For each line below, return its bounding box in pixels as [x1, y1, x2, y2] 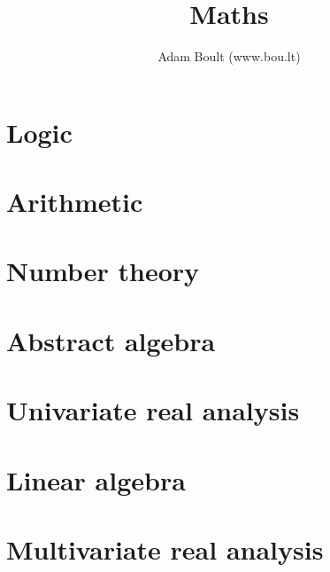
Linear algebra [6, 461, 186, 498]
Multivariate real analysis [6, 530, 324, 567]
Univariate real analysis [6, 392, 300, 428]
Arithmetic [6, 184, 143, 220]
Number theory [6, 253, 200, 289]
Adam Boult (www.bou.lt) [157, 47, 301, 66]
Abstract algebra [6, 322, 216, 358]
